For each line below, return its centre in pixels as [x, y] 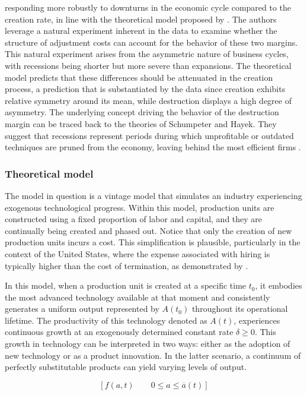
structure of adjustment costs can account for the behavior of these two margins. [151, 42]
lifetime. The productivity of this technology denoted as [106, 320]
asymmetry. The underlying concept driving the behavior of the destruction [142, 112]
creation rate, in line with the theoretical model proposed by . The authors [141, 19]
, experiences [257, 320]
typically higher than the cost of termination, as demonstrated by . [127, 265]
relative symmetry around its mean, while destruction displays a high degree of [148, 100]
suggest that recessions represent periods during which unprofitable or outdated [149, 135]
